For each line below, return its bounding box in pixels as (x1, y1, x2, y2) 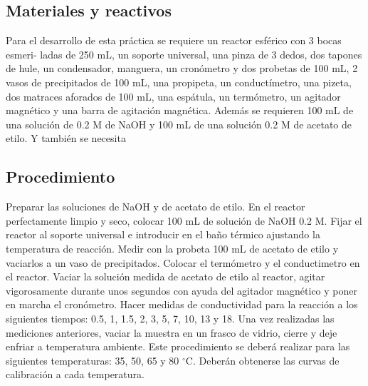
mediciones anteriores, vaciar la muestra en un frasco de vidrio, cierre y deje (6, 325, 337, 340)
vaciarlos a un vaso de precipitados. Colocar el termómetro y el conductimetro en (6, 255, 360, 270)
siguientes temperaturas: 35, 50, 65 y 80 (6, 352, 179, 367)
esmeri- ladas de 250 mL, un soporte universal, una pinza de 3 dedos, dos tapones (6, 46, 362, 61)
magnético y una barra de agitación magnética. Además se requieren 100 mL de (6, 103, 354, 118)
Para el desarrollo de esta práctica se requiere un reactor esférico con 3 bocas (6, 33, 342, 48)
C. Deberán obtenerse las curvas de (185, 352, 340, 367)
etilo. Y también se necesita (6, 131, 126, 146)
